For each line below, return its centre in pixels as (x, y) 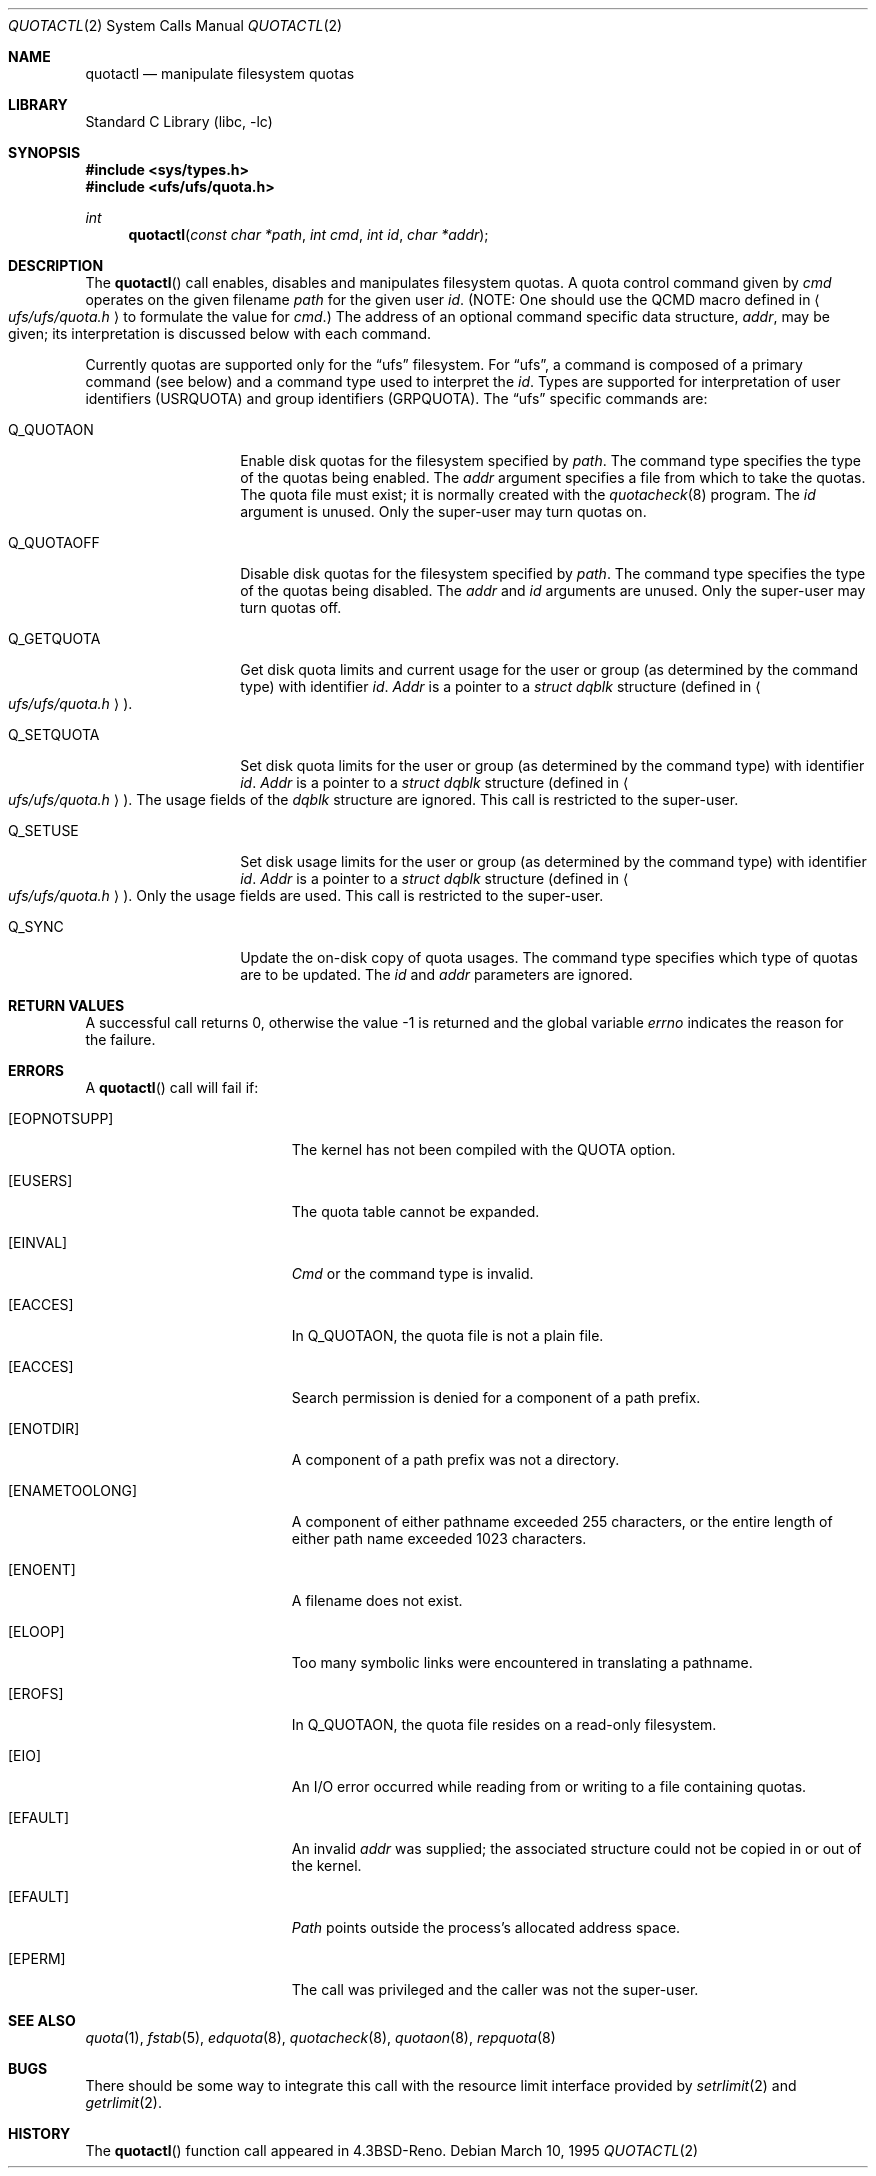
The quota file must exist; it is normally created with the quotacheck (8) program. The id (528, 494)
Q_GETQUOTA (54, 638)
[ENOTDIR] (44, 1428)
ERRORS (36, 1070)
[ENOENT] (42, 1569)
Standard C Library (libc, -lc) (179, 121)
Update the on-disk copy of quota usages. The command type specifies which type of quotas (549, 957)
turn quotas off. (291, 607)
